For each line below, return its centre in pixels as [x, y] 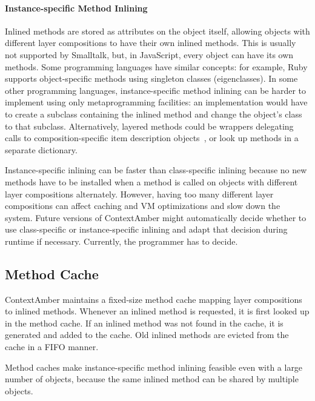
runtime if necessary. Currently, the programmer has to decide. [121, 241]
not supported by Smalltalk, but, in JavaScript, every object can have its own [149, 54]
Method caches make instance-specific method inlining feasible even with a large [154, 367]
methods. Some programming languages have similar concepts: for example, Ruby [156, 66]
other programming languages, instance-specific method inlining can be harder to [156, 90]
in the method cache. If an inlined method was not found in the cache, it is [144, 323]
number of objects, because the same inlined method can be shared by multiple [152, 379]
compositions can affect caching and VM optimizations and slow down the [143, 206]
